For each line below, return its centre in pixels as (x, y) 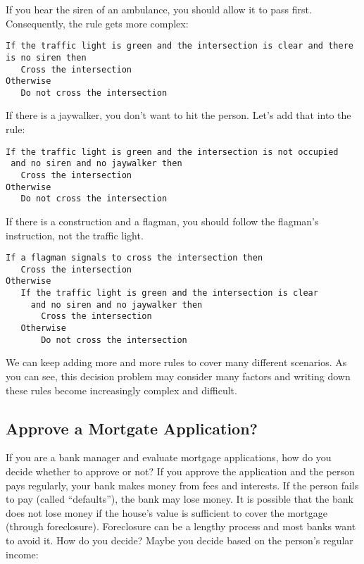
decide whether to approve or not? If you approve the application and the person (180, 471)
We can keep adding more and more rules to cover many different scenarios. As (176, 362)
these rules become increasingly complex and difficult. (121, 390)
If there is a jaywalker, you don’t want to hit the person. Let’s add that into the (178, 115)
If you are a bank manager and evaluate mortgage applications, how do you (169, 457)
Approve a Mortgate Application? (132, 428)
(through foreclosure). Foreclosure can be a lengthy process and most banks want (181, 526)
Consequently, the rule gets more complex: (97, 23)
